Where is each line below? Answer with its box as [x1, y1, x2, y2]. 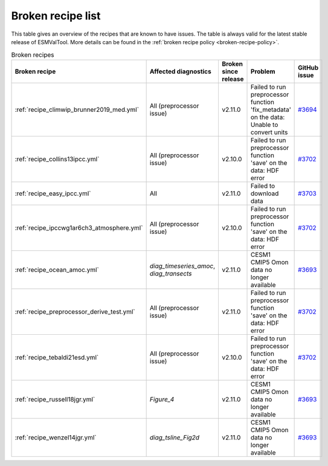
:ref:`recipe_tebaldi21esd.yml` [14, 353, 99, 361]
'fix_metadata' [251, 105, 291, 114]
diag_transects [149, 269, 193, 277]
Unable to [251, 120, 278, 129]
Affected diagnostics [149, 67, 211, 76]
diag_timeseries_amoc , [149, 262, 216, 270]
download [251, 189, 279, 198]
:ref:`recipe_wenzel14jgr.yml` [14, 433, 97, 441]
